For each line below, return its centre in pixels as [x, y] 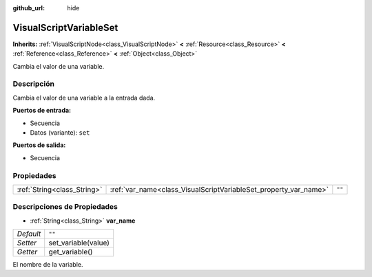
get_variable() [71, 252]
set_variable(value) [79, 243]
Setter [27, 243]
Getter [27, 252]
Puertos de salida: [39, 145]
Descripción [34, 84]
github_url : [29, 8]
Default [29, 234]
